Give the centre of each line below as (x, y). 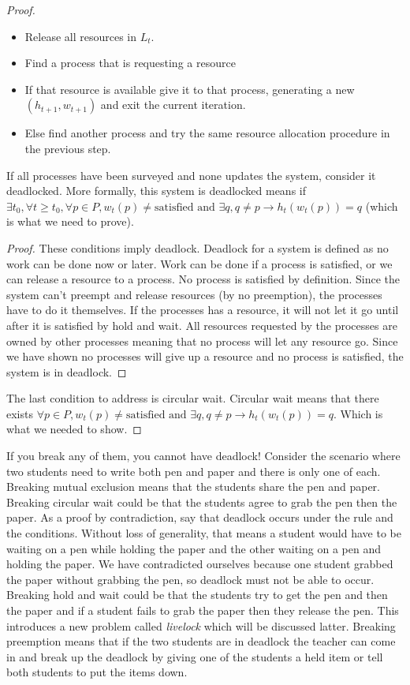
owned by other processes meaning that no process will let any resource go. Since (202, 341)
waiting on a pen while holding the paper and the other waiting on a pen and (194, 548)
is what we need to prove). (70, 221)
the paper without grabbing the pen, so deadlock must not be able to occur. (190, 579)
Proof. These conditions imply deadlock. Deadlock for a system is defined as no (198, 247)
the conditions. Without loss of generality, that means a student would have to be (204, 533)
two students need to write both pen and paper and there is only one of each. (194, 471)
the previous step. (68, 148)
